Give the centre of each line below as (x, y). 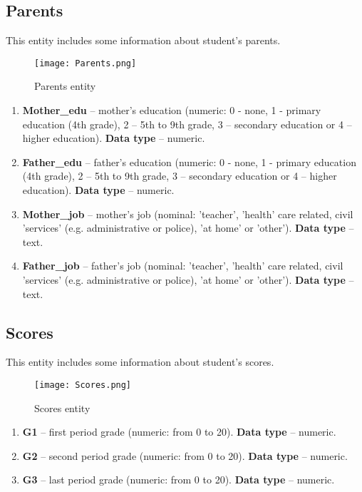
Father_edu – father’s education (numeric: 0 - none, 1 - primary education (189, 162)
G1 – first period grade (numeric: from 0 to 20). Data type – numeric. (179, 432)
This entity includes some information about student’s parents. (143, 40)
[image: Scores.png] (83, 385)
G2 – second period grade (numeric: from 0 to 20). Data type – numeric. (185, 455)
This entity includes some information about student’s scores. (140, 362)
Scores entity (62, 408)
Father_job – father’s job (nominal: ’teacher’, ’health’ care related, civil (183, 266)
